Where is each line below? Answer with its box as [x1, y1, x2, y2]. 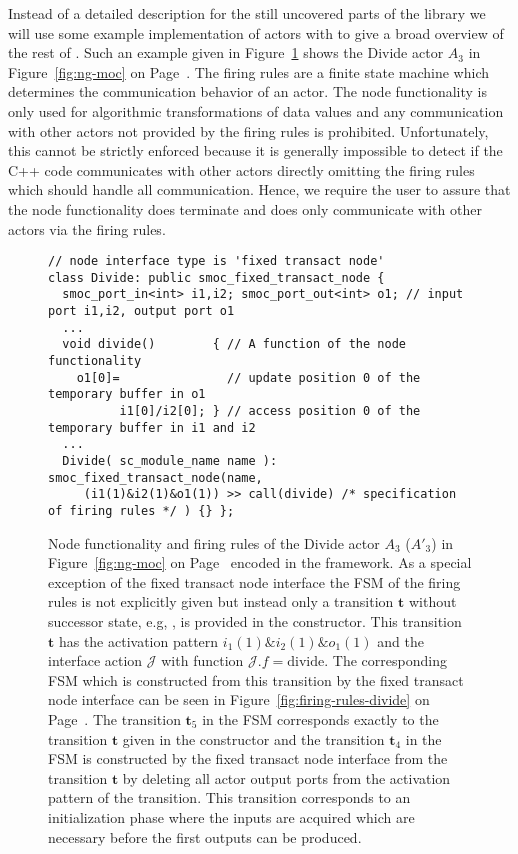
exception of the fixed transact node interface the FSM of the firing [48, 571, 461, 592]
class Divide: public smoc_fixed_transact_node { [48, 270, 385, 285]
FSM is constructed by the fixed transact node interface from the [48, 748, 448, 769]
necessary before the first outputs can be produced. [48, 826, 362, 847]
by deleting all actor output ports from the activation [122, 767, 451, 788]
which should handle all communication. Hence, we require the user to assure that [8, 179, 511, 200]
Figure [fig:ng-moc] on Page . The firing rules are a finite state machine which [8, 61, 489, 82]
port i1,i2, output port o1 [48, 304, 235, 319]
